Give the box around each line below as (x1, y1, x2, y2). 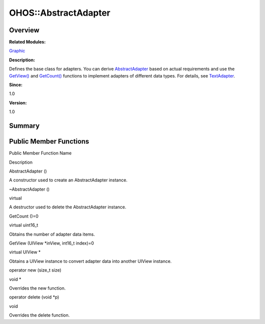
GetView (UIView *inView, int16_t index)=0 (9, 240, 94, 246)
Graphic (9, 48, 26, 54)
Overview (9, 26, 40, 34)
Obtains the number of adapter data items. (9, 231, 95, 237)
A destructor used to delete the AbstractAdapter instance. (9, 204, 127, 210)
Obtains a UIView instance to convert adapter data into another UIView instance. (9, 258, 172, 264)
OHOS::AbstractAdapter (9, 7, 110, 18)
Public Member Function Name (9, 150, 72, 156)
